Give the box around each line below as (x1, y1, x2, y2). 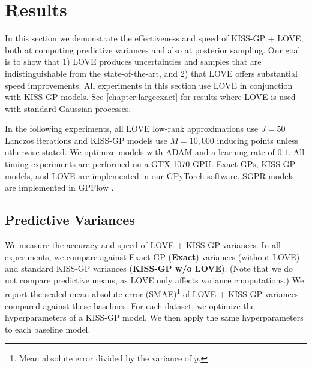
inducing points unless (217, 134, 299, 146)
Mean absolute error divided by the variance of (19, 352, 192, 364)
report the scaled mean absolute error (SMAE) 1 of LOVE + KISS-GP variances (5, 286, 299, 300)
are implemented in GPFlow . (5, 181, 114, 194)
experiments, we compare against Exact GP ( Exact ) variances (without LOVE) (5, 250, 300, 263)
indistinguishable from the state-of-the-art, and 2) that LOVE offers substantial (5, 67, 298, 79)
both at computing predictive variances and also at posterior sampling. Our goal (5, 43, 301, 56)
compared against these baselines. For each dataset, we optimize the (5, 299, 255, 312)
